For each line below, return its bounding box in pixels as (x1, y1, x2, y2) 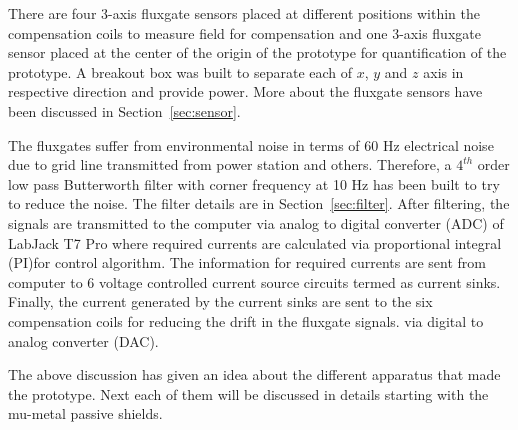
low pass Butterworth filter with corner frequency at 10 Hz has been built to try (8, 173, 500, 194)
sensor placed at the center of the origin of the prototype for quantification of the (8, 42, 507, 63)
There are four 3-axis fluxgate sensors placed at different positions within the (8, 3, 480, 23)
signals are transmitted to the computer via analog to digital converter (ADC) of (8, 212, 504, 233)
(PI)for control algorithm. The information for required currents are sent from (8, 252, 486, 273)
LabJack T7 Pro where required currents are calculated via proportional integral (8, 232, 502, 253)
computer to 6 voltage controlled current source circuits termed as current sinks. (8, 271, 501, 292)
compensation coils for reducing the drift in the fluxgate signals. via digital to (8, 310, 484, 331)
